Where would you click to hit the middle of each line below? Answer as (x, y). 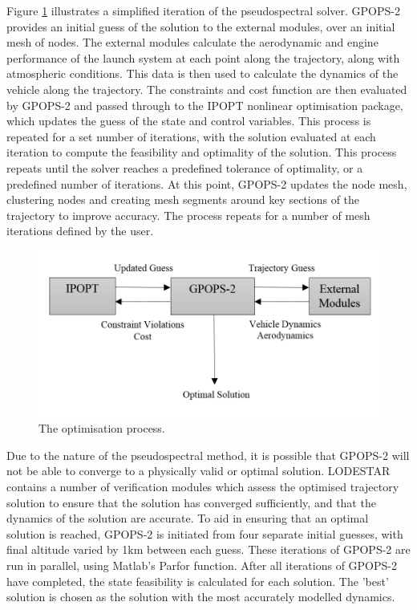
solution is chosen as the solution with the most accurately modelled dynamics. (201, 597)
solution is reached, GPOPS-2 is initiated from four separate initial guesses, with (205, 533)
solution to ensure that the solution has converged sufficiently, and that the (191, 502)
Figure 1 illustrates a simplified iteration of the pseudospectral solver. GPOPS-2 (203, 10)
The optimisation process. (102, 428)
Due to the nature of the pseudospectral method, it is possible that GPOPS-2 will (208, 455)
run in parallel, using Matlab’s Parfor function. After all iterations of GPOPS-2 (202, 565)
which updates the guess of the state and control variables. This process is (189, 121)
